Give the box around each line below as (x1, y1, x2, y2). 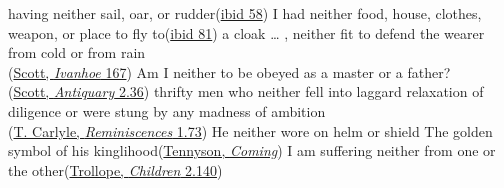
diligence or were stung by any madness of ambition (8, 100, 326, 121)
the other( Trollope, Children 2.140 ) (8, 159, 223, 180)
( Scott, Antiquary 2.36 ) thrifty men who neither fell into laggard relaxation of (8, 81, 484, 102)
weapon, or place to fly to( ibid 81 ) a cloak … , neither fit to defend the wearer (8, 22, 485, 43)
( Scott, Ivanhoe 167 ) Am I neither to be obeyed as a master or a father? (8, 61, 451, 82)
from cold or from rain (8, 42, 146, 63)
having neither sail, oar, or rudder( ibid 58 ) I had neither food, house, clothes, (8, 3, 482, 23)
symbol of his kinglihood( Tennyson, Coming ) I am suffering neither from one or (8, 140, 496, 161)
